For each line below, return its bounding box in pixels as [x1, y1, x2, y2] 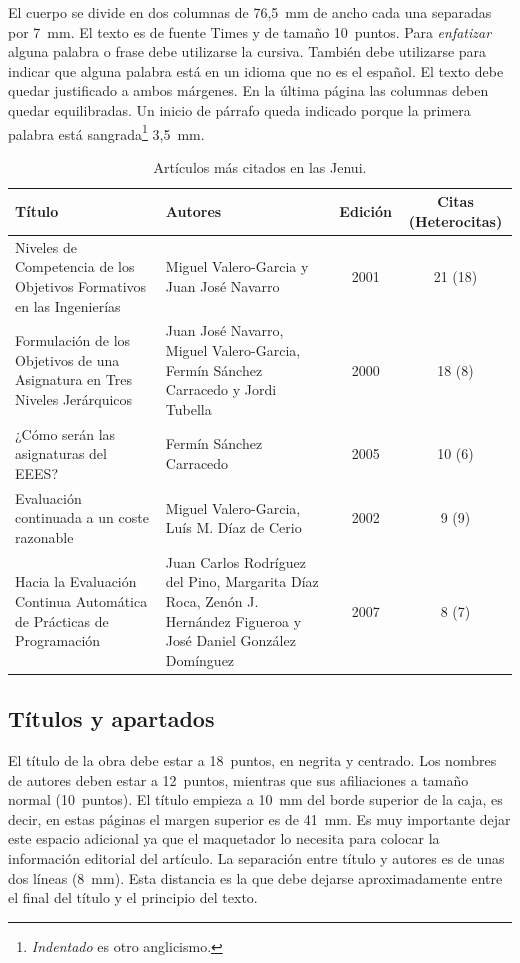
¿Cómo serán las [15, 423, 116, 444]
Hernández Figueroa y [165, 610, 302, 631]
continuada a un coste [15, 507, 149, 528]
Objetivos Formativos [15, 276, 147, 297]
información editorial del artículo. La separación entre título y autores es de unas [8, 847, 505, 868]
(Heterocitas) [408, 211, 503, 231]
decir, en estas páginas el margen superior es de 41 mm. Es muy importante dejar [8, 808, 511, 829]
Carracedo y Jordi [165, 379, 277, 400]
